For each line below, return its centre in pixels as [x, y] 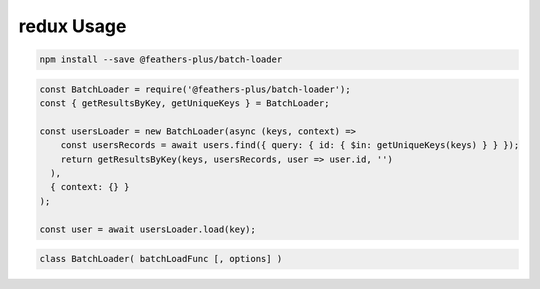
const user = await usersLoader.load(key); [148, 229]
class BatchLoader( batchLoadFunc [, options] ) [161, 259]
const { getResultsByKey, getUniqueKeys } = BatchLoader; [184, 103]
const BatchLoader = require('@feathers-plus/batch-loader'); [195, 89]
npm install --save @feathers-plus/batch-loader [161, 59]
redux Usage [72, 26]
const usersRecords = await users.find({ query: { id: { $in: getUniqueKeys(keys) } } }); [290, 145]
